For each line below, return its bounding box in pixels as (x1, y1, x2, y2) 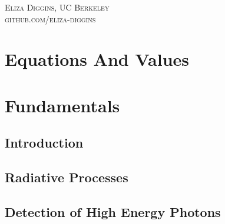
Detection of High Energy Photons (5, 202, 221, 220)
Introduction (5, 133, 84, 152)
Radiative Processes (5, 168, 128, 186)
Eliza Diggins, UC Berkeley (5, 1, 110, 13)
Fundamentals (5, 93, 120, 117)
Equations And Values (5, 47, 190, 71)
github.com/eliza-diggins (5, 12, 96, 25)
